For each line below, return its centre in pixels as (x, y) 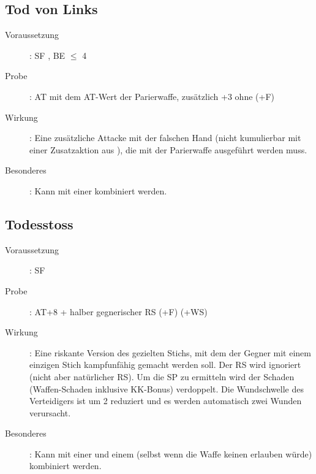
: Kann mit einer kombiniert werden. (98, 190)
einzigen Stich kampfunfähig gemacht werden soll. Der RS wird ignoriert (165, 365)
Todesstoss (39, 224)
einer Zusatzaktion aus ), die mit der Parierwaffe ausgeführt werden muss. (168, 149)
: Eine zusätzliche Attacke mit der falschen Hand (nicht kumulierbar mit (165, 138)
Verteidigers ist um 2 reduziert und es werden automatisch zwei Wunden (166, 401)
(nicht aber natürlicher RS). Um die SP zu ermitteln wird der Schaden (162, 376)
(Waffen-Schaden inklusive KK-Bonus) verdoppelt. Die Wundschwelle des (167, 388)
